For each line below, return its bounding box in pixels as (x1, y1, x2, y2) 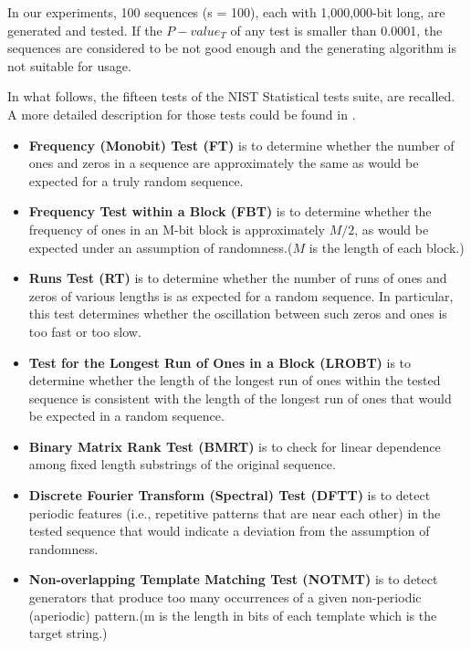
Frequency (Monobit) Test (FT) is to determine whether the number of (28, 135, 455, 154)
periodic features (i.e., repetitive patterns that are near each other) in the (28, 503, 441, 522)
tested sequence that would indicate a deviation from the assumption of (28, 521, 430, 540)
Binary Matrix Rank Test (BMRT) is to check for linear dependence (28, 436, 441, 455)
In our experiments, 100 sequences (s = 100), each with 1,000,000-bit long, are (7, 3, 445, 21)
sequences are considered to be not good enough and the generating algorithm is (7, 38, 457, 58)
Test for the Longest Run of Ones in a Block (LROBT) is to (28, 352, 412, 372)
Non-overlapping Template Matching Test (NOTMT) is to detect (28, 570, 438, 589)
